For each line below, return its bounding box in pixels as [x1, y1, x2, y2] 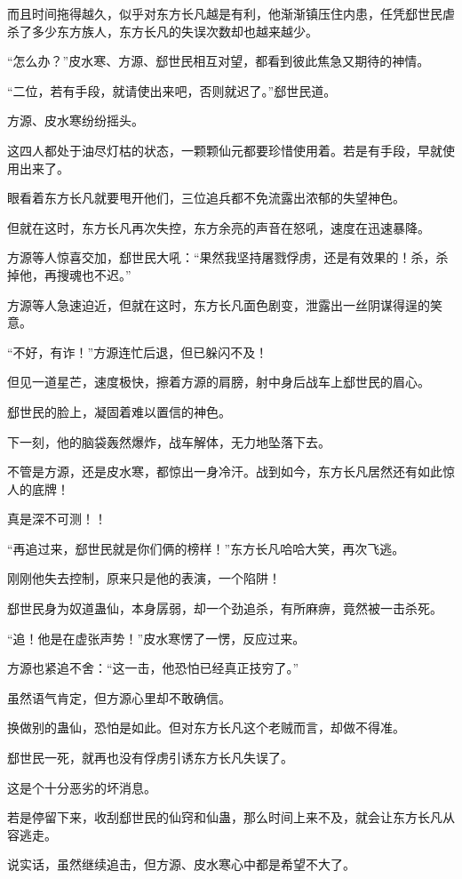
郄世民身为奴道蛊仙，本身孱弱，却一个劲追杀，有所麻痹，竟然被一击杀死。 [7, 599, 442, 618]
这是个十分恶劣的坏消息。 [7, 778, 156, 796]
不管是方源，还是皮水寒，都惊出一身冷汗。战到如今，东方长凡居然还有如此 [7, 462, 442, 481]
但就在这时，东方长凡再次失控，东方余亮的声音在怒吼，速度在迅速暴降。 [7, 218, 430, 236]
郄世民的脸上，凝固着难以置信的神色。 [7, 402, 231, 420]
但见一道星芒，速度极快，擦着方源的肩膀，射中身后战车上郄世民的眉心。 [7, 372, 430, 391]
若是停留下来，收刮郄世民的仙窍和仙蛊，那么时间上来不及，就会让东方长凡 [7, 808, 442, 827]
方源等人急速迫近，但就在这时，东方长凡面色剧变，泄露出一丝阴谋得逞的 [7, 295, 430, 314]
